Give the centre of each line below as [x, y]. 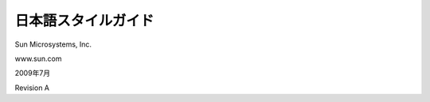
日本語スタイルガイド [84, 21]
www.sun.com [39, 59]
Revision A [32, 88]
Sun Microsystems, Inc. [53, 44]
